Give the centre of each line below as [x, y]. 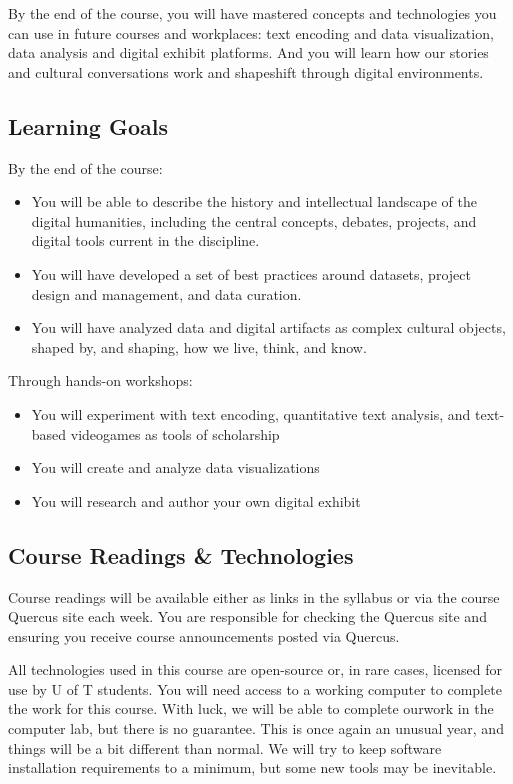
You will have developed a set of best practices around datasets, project [251, 273]
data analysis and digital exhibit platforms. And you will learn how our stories [248, 52]
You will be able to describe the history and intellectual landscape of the [254, 201]
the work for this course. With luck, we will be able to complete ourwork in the [251, 708]
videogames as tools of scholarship [175, 433]
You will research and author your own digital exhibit [196, 500]
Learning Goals [88, 125]
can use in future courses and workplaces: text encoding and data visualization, [251, 32]
